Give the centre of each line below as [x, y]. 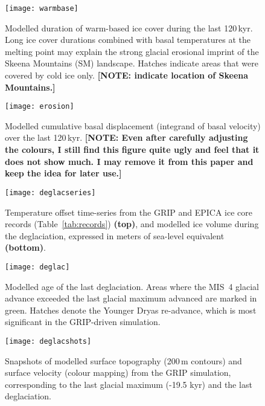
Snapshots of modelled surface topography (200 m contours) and [123, 360]
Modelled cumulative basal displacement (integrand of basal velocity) [133, 125]
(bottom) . [25, 247]
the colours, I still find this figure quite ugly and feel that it [132, 150]
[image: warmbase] [42, 8]
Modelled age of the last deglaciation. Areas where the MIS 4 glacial [132, 286]
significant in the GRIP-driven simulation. [83, 322]
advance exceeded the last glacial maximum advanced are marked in [131, 298]
